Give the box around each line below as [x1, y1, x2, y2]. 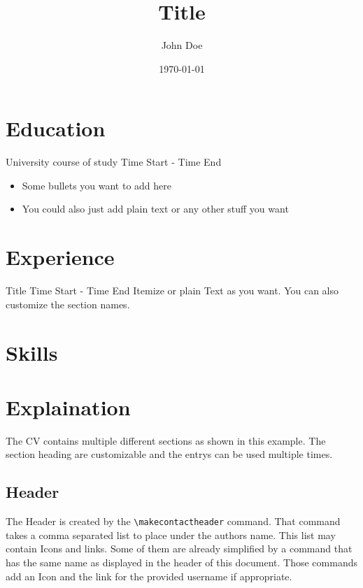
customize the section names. [6, 296, 130, 311]
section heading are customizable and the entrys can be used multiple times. [6, 447, 333, 461]
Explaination [6, 392, 131, 421]
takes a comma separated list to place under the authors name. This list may [6, 527, 336, 542]
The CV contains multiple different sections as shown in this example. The [6, 433, 326, 447]
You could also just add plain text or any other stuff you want [22, 201, 289, 216]
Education [6, 114, 106, 143]
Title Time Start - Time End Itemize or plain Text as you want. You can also [6, 283, 339, 298]
